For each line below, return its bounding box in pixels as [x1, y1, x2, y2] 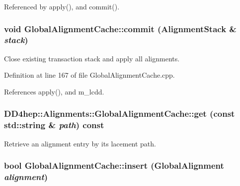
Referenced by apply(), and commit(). [4, 1, 120, 11]
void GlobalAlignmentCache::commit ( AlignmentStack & [4, 22, 237, 35]
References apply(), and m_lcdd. [4, 86, 104, 96]
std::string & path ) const [4, 119, 104, 131]
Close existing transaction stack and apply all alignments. [4, 53, 180, 63]
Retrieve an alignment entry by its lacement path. [4, 138, 156, 148]
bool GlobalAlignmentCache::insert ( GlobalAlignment [4, 159, 224, 172]
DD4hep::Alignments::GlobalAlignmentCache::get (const [4, 107, 235, 120]
